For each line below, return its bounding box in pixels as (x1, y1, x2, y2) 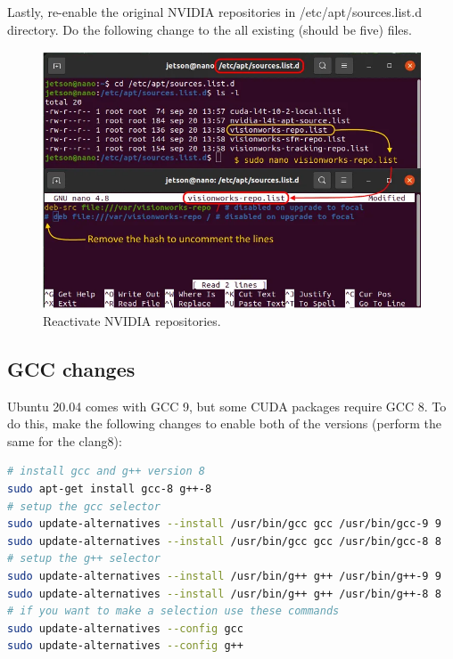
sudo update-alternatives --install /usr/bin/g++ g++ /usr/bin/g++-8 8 (7, 587, 441, 600)
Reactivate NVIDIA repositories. (43, 311, 221, 329)
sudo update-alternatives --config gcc (7, 622, 243, 635)
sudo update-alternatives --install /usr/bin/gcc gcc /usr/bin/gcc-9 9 (7, 517, 441, 531)
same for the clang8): (7, 431, 122, 450)
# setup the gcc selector (7, 500, 161, 513)
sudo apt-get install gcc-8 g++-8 (7, 482, 212, 495)
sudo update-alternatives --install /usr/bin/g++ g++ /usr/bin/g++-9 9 (7, 569, 441, 582)
